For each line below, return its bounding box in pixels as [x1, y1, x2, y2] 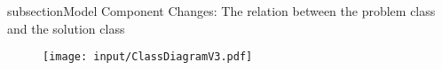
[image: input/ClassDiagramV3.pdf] [43, 51, 253, 64]
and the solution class [7, 19, 125, 37]
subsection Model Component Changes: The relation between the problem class [7, 2, 436, 19]
